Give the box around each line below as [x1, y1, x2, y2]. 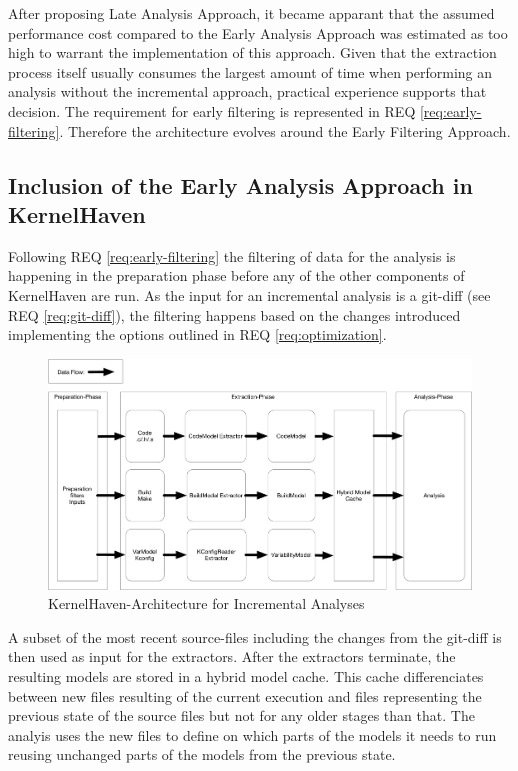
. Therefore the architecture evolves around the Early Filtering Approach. [59, 120, 511, 141]
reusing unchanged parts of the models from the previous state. [8, 744, 396, 765]
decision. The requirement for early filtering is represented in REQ [8, 100, 416, 121]
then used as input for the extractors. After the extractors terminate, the [8, 646, 456, 667]
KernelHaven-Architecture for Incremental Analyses [48, 593, 365, 614]
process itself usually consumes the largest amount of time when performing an [8, 61, 493, 82]
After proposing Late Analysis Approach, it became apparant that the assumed [8, 3, 495, 23]
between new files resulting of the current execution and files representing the [8, 685, 482, 706]
